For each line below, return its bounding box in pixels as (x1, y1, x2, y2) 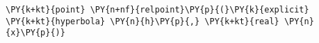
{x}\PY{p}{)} (6, 28, 65, 38)
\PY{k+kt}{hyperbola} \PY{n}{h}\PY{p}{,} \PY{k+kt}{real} (6, 16, 279, 26)
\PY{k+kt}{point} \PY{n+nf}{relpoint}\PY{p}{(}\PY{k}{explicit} (6, 5, 309, 15)
